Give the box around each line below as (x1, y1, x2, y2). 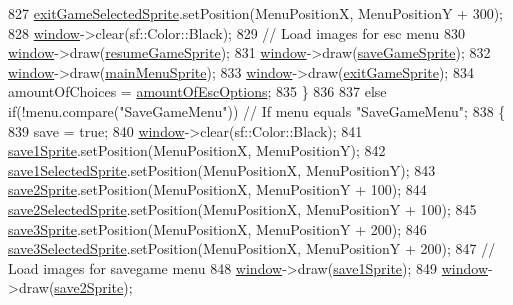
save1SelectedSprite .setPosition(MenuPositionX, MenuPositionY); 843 (8, 159, 436, 180)
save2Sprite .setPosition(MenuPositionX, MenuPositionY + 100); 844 (8, 179, 427, 200)
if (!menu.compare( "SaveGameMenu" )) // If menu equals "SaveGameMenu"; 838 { (8, 100, 506, 121)
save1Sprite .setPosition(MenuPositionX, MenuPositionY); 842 (8, 140, 386, 161)
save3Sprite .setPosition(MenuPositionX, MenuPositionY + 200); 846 (8, 218, 427, 239)
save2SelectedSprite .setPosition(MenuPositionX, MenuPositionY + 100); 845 (8, 198, 477, 219)
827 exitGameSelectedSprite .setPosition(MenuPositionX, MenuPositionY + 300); (8, 3, 503, 23)
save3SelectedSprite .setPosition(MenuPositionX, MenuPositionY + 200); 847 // (8, 238, 496, 259)
